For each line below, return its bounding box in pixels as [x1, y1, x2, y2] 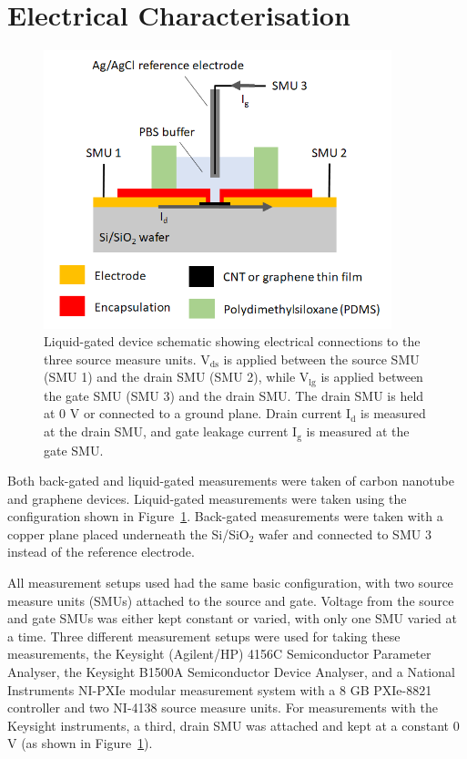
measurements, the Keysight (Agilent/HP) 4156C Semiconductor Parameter [7, 644, 431, 663]
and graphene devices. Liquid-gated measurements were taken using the [7, 488, 407, 508]
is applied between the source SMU [223, 349, 420, 368]
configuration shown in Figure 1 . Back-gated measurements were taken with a [7, 507, 443, 526]
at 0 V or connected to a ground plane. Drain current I [44, 404, 351, 423]
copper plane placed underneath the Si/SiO [7, 524, 249, 543]
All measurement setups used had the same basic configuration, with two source [7, 573, 453, 592]
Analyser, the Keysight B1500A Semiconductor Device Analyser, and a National [7, 662, 455, 682]
